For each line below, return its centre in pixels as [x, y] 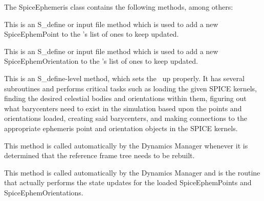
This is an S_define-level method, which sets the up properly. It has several [124, 78]
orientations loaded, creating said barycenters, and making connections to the [126, 118]
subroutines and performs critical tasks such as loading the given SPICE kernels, [130, 88]
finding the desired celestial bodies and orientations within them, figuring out [125, 98]
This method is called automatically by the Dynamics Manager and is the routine [132, 172]
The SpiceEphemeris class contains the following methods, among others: [119, 7]
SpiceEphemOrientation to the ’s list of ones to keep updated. [101, 61]
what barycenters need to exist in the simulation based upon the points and [123, 108]
